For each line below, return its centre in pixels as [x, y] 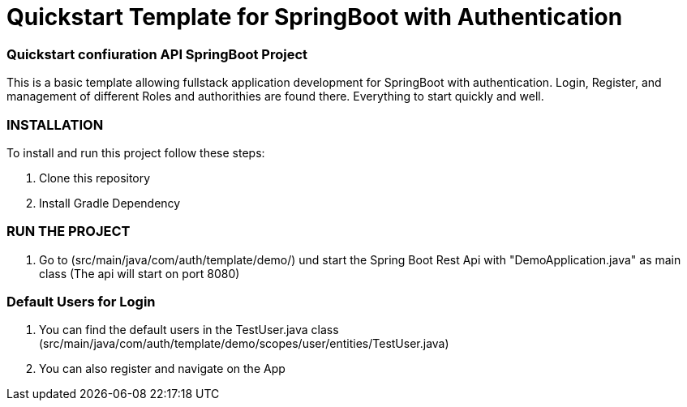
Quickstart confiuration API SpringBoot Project [157, 54]
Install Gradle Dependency [110, 203]
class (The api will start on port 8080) [140, 273]
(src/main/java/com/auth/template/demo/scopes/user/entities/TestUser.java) [244, 344]
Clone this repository [95, 178]
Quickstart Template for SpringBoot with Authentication [315, 17]
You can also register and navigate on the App [162, 369]
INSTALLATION [55, 124]
